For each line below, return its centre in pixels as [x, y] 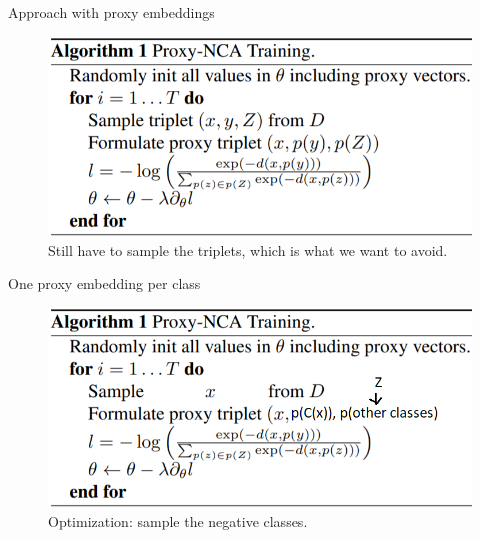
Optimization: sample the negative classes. [178, 520]
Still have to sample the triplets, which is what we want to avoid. [248, 249]
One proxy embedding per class [104, 283]
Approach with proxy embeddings [111, 12]
